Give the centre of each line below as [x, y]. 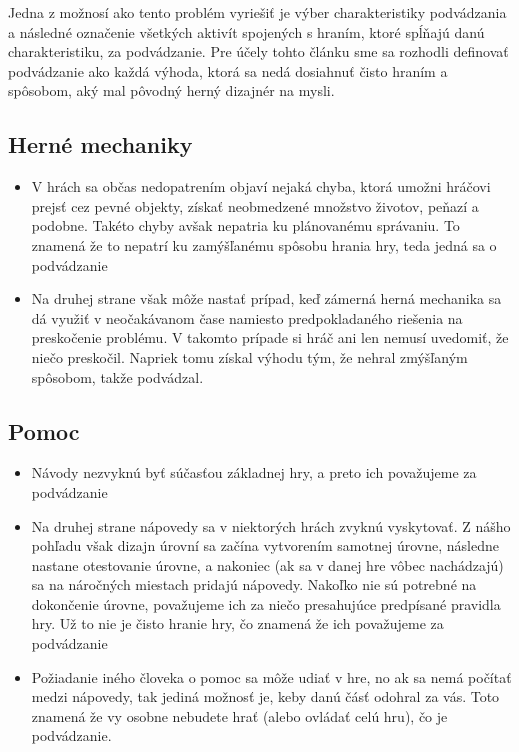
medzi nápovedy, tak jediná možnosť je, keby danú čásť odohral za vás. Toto [265, 696]
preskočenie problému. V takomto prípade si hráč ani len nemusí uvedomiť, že [270, 337]
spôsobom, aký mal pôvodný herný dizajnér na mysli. [171, 90]
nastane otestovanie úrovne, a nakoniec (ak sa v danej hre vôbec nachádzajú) [267, 564]
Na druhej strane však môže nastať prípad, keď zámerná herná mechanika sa [266, 298]
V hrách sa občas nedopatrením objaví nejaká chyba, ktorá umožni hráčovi [261, 186]
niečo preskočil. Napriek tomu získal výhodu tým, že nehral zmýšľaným [249, 356]
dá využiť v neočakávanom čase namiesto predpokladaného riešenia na [247, 317]
